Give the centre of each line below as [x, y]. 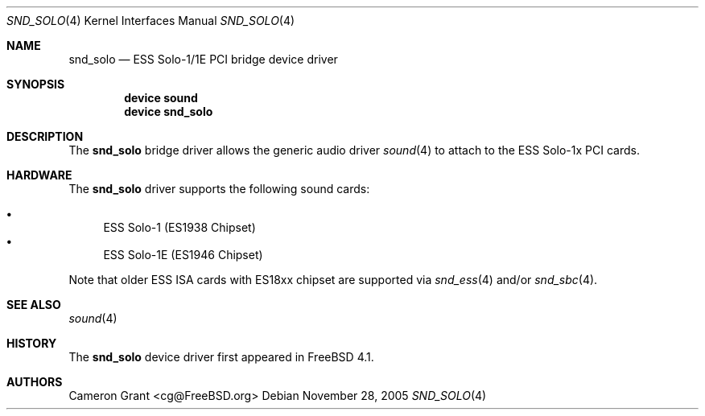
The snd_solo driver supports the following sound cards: [219, 189]
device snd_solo [169, 111]
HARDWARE [39, 175]
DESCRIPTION [45, 136]
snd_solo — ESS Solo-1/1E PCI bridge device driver [203, 59]
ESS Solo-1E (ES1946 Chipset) [183, 255]
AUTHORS [35, 382]
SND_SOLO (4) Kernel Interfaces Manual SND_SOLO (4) [151, 21]
